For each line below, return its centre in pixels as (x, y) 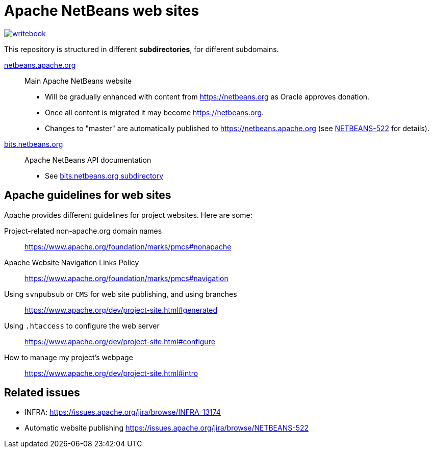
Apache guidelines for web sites (88, 195)
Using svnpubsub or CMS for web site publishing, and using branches (121, 294)
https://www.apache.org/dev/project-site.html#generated (121, 310)
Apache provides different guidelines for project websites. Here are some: (128, 215)
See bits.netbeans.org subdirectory (104, 175)
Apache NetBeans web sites (102, 11)
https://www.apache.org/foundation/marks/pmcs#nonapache (128, 246)
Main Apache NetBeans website (78, 81)
